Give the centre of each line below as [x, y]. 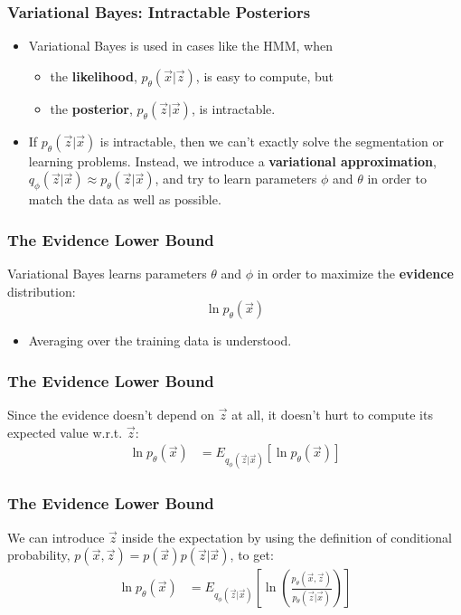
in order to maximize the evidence [355, 274]
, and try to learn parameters [236, 179]
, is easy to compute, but [265, 76]
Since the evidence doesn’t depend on [111, 415]
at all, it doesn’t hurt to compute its [332, 415]
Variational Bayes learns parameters [107, 274]
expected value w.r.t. [65, 432]
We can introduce [56, 537]
